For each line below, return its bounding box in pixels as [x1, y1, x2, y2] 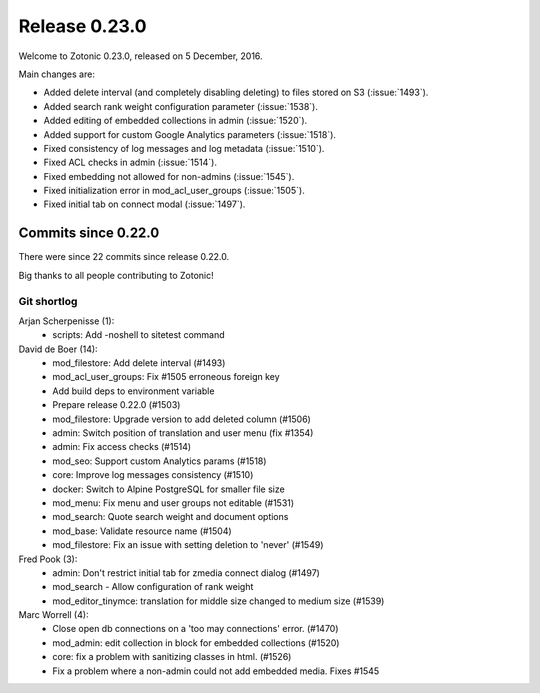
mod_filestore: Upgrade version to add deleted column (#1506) [52, 413, 312, 425]
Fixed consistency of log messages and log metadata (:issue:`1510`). [43, 142, 325, 154]
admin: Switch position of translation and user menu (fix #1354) [52, 427, 314, 439]
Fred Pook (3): [18, 553, 78, 565]
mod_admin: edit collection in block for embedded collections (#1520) [52, 636, 340, 649]
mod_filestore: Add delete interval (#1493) [52, 357, 226, 369]
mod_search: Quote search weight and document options [52, 511, 289, 523]
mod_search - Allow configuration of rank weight [52, 581, 254, 593]
